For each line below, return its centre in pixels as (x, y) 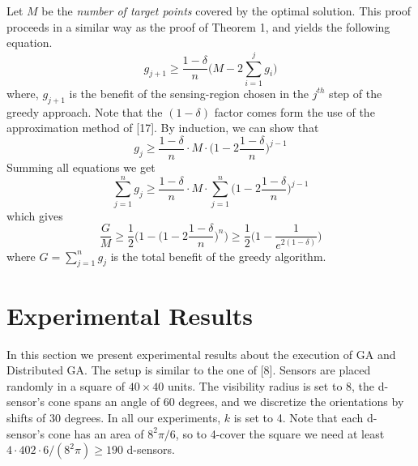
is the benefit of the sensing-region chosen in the (189, 93)
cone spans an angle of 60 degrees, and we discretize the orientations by (226, 402)
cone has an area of (96, 433)
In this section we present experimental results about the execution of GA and (201, 354)
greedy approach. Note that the (85, 111)
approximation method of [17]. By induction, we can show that (163, 128)
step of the (356, 93)
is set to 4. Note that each (299, 417)
